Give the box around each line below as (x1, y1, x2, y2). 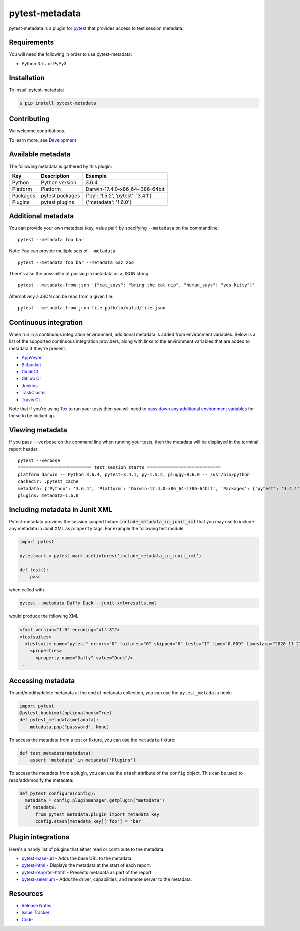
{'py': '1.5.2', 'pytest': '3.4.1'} (85, 192, 152, 199)
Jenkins (21, 382, 38, 388)
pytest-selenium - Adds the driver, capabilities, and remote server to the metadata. (21, 876, 192, 882)
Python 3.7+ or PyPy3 (21, 60, 67, 66)
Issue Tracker (21, 909, 50, 916)
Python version (40, 179, 77, 186)
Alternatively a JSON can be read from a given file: (9, 293, 114, 299)
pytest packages (40, 192, 80, 199)
